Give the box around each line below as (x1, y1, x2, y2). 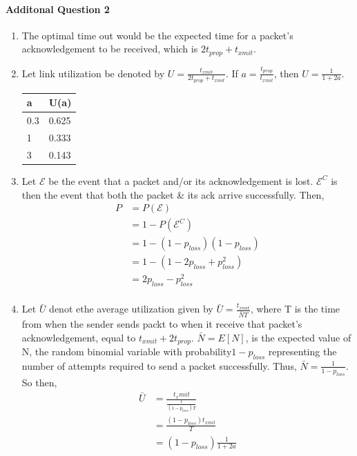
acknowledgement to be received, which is (21, 41, 198, 56)
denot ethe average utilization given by (49, 301, 213, 316)
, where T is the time (250, 301, 340, 316)
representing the (268, 344, 337, 359)
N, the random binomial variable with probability (21, 344, 232, 359)
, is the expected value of (245, 330, 351, 344)
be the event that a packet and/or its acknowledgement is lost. (48, 173, 313, 188)
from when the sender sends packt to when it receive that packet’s (21, 317, 302, 331)
